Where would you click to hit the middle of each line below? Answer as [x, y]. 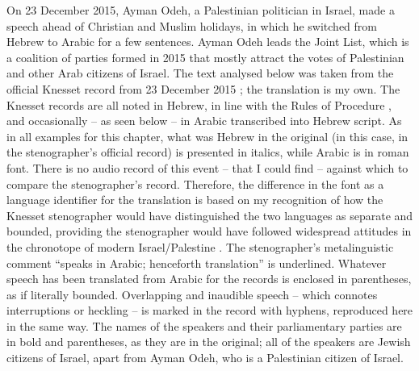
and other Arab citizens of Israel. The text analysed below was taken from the [200, 73]
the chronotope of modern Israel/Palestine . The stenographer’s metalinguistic [200, 246]
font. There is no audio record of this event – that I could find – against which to [207, 167]
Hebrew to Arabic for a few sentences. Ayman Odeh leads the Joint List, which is [208, 42]
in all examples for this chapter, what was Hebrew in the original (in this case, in [207, 136]
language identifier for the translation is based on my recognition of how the [195, 200]
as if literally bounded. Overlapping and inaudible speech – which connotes [192, 294]
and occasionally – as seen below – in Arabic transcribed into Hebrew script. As [204, 121]
